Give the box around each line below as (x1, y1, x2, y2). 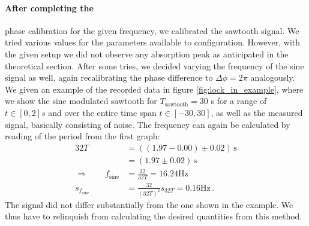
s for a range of (211, 94, 267, 107)
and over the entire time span (48, 106, 157, 118)
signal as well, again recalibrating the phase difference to (5, 71, 213, 84)
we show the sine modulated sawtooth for (5, 94, 157, 107)
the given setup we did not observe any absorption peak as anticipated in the (5, 47, 289, 60)
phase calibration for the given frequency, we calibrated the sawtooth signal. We (5, 24, 299, 36)
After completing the (5, 1, 94, 14)
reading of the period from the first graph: (5, 130, 160, 142)
